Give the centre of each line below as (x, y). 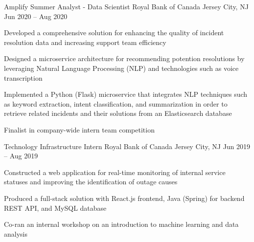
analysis (16, 233)
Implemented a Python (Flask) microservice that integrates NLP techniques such (126, 94)
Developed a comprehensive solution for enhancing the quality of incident (114, 33)
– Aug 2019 (21, 156)
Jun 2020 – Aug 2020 (36, 16)
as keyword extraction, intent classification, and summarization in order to (116, 103)
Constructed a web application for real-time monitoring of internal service (115, 172)
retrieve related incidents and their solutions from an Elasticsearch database (118, 113)
